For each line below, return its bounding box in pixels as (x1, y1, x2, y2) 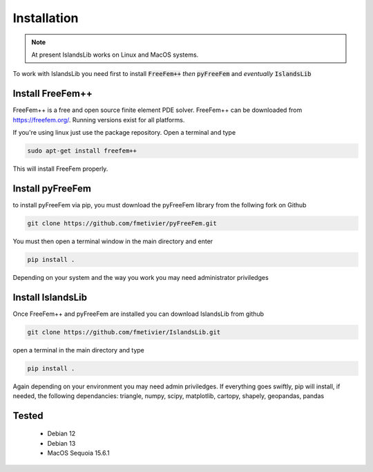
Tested (12, 410, 44, 422)
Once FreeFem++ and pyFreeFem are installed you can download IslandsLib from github (12, 310, 265, 318)
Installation (12, 10, 79, 26)
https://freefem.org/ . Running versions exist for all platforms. (12, 115, 185, 124)
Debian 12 (47, 429, 76, 438)
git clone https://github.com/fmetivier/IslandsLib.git (27, 328, 221, 336)
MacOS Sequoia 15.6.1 (47, 449, 110, 457)
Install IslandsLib (12, 291, 88, 303)
